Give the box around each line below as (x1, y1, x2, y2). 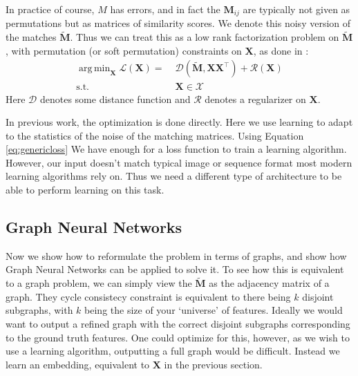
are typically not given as (243, 2, 350, 16)
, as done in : (253, 43, 309, 57)
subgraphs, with (6, 303, 73, 317)
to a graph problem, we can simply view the (6, 276, 192, 290)
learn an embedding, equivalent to (6, 357, 150, 371)
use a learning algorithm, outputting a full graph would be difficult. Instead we (6, 344, 340, 358)
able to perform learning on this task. (6, 182, 164, 197)
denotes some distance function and (39, 91, 191, 106)
